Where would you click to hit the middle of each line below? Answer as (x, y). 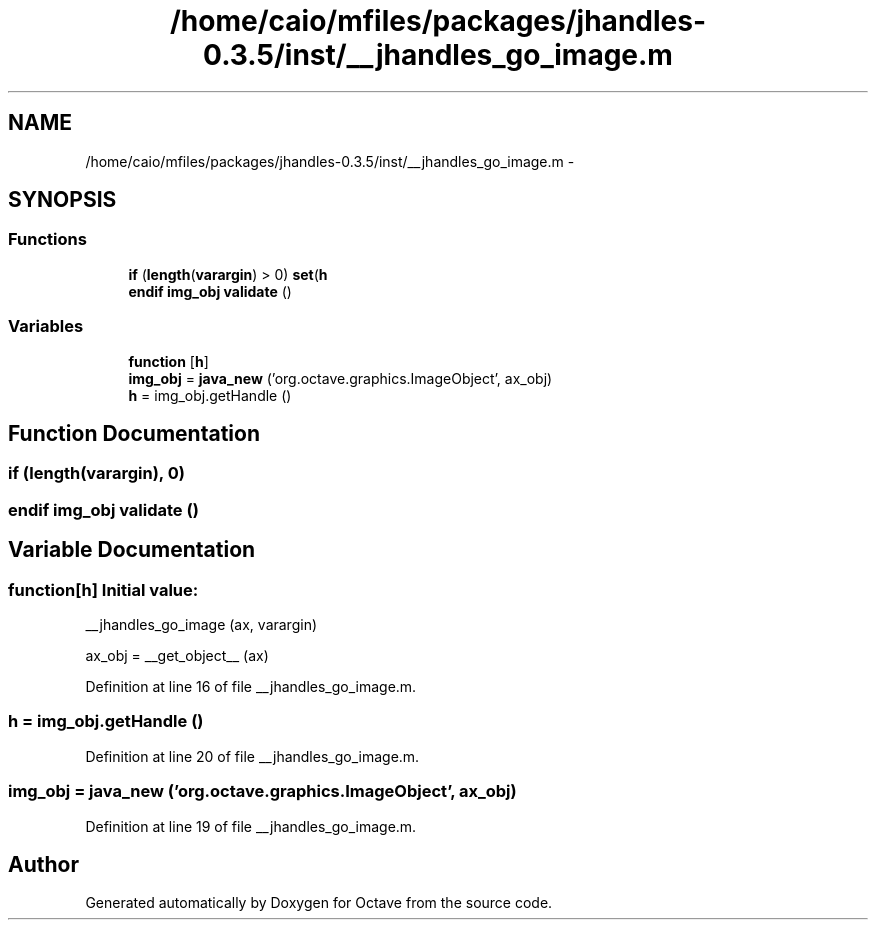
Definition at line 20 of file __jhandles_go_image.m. (252, 756)
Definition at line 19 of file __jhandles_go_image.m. (251, 826)
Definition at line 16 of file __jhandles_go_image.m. (251, 686)
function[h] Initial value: (103, 589)
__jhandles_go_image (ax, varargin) (201, 624)
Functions (47, 239)
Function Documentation (134, 433)
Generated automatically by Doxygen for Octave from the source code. (319, 903)
